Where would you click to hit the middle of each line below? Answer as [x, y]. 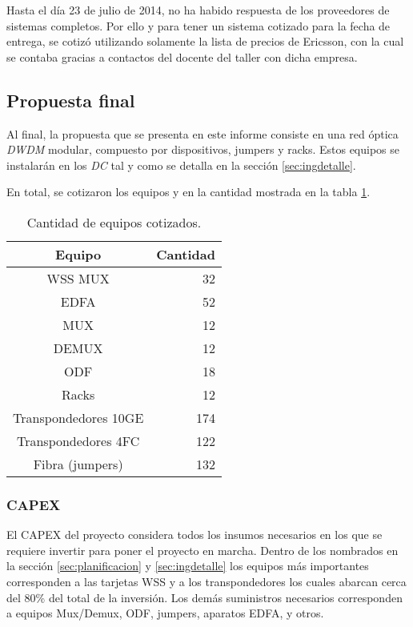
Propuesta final [71, 100]
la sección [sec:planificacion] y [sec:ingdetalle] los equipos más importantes [188, 566]
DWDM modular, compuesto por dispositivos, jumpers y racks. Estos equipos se [203, 149]
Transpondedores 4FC [78, 440]
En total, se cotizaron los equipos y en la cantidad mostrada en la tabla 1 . [188, 192]
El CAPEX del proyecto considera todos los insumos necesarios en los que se [194, 535]
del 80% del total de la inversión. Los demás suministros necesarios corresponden [204, 597]
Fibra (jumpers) [78, 464]
